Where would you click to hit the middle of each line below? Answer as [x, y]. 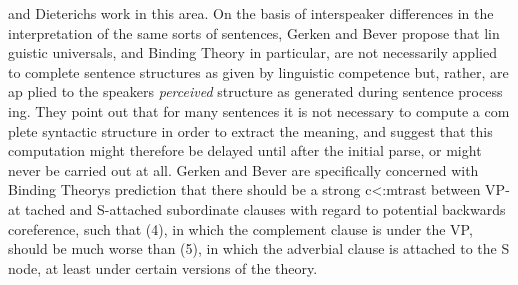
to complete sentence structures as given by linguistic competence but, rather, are [258, 71]
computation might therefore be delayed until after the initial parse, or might [245, 150]
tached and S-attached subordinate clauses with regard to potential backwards [265, 208]
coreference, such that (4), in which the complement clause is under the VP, [240, 228]
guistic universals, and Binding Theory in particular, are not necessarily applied [252, 52]
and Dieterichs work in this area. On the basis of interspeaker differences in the [251, 13]
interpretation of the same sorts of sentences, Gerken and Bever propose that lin [254, 32]
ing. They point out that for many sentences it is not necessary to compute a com [259, 110]
